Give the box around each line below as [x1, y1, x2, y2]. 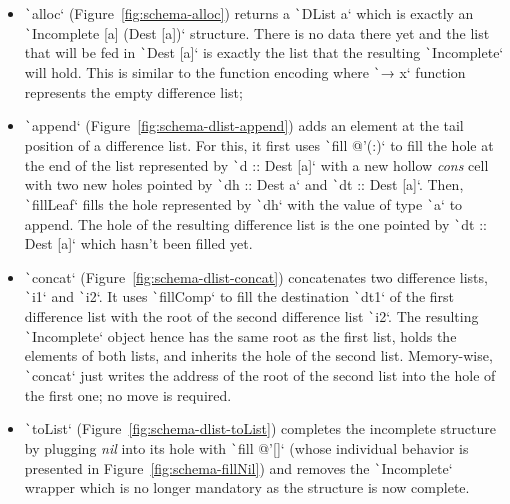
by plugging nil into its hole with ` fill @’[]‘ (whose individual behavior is [24, 437, 469, 458]
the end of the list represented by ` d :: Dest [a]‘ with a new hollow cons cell [24, 154, 489, 175]
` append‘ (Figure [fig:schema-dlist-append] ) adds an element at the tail [24, 115, 464, 136]
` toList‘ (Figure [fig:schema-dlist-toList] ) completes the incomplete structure [24, 418, 496, 439]
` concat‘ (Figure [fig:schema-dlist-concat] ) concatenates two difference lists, [24, 266, 488, 287]
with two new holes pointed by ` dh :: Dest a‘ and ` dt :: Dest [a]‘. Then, [24, 174, 464, 195]
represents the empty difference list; [24, 81, 243, 102]
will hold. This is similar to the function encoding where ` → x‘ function [24, 61, 466, 82]
